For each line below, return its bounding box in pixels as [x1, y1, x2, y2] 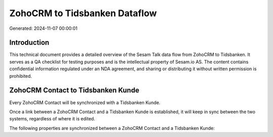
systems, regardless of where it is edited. [9, 116, 96, 122]
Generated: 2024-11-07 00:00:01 [9, 25, 78, 31]
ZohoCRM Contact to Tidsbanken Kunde [9, 86, 140, 95]
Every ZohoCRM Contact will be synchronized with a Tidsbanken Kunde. [9, 99, 161, 106]
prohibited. [9, 73, 32, 79]
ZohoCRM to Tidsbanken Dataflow [9, 8, 157, 19]
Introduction [9, 38, 50, 47]
